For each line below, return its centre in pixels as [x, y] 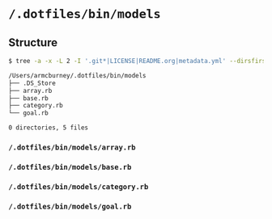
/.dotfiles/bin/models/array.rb [72, 147]
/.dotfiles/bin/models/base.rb [70, 167]
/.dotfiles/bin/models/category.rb [79, 187]
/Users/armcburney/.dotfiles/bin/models [78, 75]
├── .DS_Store [32, 83]
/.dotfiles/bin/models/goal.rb [70, 206]
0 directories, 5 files [49, 128]
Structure [33, 42]
